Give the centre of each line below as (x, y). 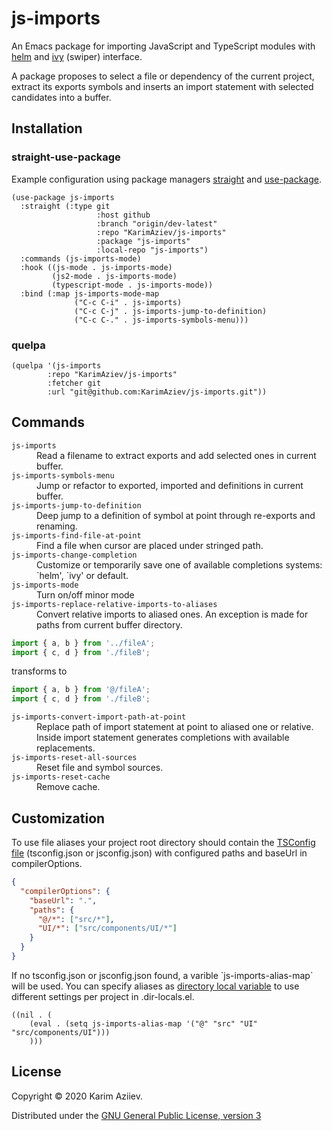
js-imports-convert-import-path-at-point (99, 717)
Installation (47, 128)
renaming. (57, 526)
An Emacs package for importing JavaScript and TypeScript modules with (163, 46)
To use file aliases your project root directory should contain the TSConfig (163, 843)
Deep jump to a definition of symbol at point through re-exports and (176, 515)
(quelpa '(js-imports (56, 365)
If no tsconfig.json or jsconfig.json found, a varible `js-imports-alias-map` (162, 975)
